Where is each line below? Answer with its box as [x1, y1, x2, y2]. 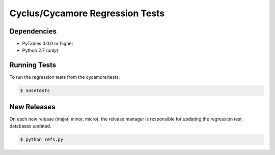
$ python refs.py [20, 137, 64, 142]
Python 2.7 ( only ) [22, 47, 59, 53]
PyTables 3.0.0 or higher [22, 41, 74, 47]
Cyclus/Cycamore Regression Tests [9, 8, 165, 19]
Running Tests [9, 61, 56, 70]
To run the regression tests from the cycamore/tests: [9, 74, 120, 80]
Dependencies [9, 27, 57, 36]
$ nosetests [20, 88, 50, 94]
